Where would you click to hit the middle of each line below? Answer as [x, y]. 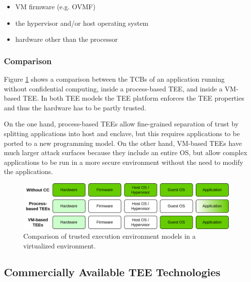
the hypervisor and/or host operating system [82, 23]
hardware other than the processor [66, 39]
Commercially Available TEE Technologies [112, 272]
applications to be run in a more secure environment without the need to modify [124, 162]
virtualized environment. [60, 245]
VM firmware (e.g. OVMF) [55, 6]
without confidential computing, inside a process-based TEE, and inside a [113, 88]
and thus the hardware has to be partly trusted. [75, 107]
